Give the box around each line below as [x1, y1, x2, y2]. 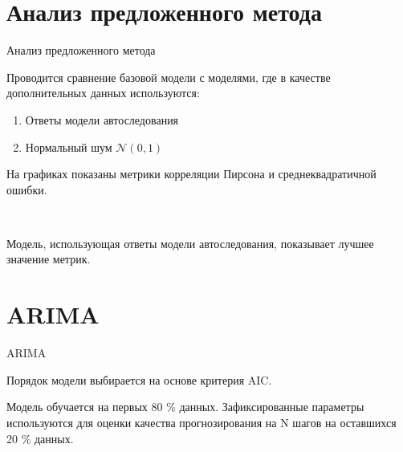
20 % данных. [6, 430, 74, 446]
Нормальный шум [25, 138, 112, 155]
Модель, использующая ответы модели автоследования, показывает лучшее [6, 234, 374, 251]
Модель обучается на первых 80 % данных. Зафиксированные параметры [6, 398, 364, 415]
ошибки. [6, 181, 47, 197]
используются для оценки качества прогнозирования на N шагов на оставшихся [6, 413, 397, 430]
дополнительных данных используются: [6, 84, 200, 101]
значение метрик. [6, 250, 91, 267]
